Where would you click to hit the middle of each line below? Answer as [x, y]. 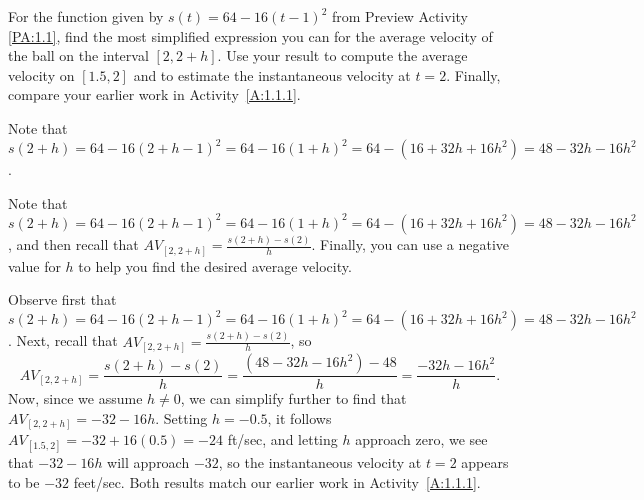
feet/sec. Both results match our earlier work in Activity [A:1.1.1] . [277, 482]
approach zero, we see [421, 439]
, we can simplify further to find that [293, 398]
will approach [148, 462]
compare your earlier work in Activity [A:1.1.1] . [154, 94]
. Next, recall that [63, 340]
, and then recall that [73, 244]
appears [485, 462]
